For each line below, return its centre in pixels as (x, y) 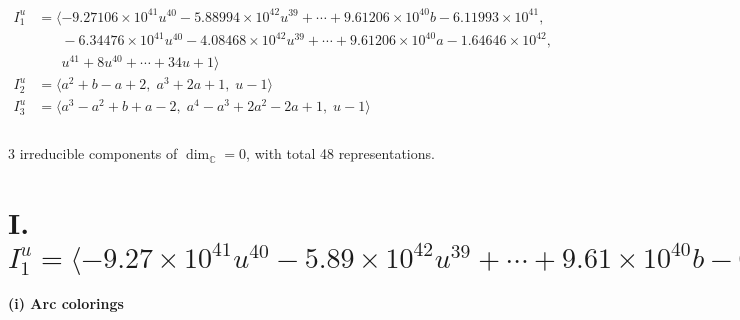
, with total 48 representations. (340, 153)
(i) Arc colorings (66, 303)
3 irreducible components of (93, 153)
